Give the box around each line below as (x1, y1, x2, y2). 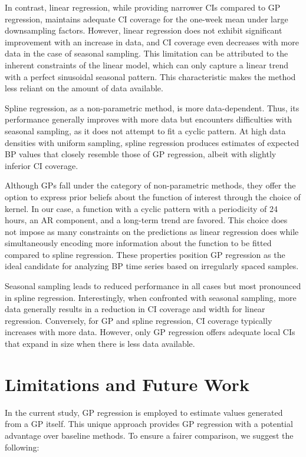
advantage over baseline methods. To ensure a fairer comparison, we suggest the (5, 429, 294, 441)
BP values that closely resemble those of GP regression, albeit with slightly (5, 148, 277, 160)
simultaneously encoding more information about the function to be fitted (5, 237, 272, 249)
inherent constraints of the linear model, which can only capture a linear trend (5, 58, 289, 71)
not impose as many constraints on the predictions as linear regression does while (5, 225, 299, 237)
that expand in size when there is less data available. (5, 337, 195, 350)
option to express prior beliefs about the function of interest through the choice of (5, 190, 301, 203)
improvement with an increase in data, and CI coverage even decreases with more (5, 35, 299, 48)
